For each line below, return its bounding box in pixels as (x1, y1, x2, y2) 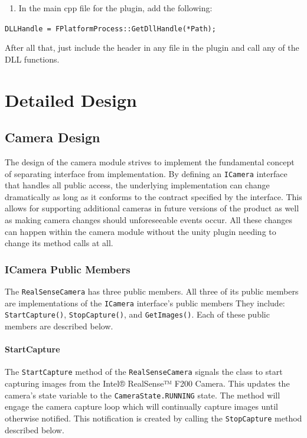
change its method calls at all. (5, 237, 113, 249)
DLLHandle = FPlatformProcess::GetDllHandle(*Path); (5, 24, 216, 33)
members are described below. (5, 320, 113, 332)
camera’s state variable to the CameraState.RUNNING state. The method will (5, 388, 280, 401)
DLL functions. (5, 53, 60, 65)
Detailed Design (5, 87, 137, 112)
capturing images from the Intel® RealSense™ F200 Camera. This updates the (5, 377, 290, 390)
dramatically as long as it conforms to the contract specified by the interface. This (5, 190, 302, 202)
